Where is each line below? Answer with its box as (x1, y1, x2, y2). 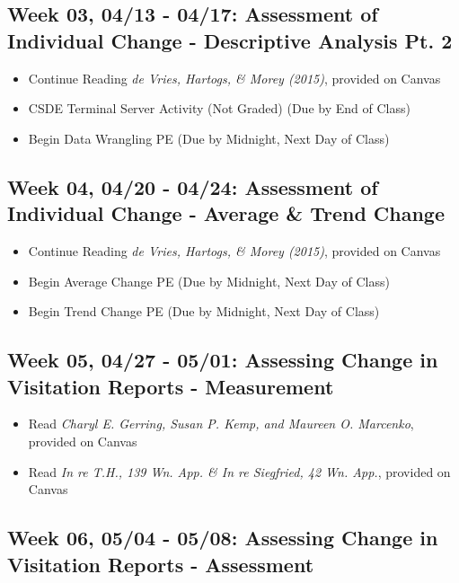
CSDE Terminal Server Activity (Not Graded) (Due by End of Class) (28, 99, 410, 118)
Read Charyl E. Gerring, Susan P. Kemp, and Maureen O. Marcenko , (28, 414, 414, 433)
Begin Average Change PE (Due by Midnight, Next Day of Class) (28, 271, 390, 290)
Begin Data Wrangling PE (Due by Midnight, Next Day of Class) (28, 128, 390, 147)
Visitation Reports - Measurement (7, 372, 334, 400)
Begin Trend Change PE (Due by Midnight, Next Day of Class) (28, 302, 380, 321)
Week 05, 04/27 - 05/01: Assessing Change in (7, 346, 438, 374)
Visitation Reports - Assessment (7, 550, 314, 578)
